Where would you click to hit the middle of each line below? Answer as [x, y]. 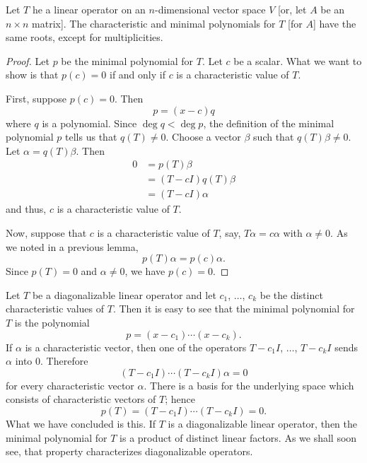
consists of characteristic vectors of [81, 399]
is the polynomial [52, 322]
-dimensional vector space [210, 9]
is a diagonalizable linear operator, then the [262, 423]
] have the [334, 23]
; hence [180, 399]
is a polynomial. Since [89, 123]
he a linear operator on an [89, 9]
